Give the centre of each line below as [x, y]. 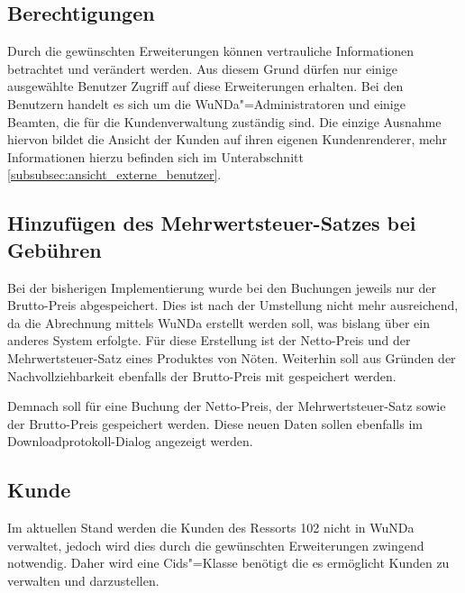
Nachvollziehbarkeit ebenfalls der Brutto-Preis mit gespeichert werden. [202, 375]
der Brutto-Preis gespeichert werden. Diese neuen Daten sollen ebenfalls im [215, 423]
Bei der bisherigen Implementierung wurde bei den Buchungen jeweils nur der [222, 287]
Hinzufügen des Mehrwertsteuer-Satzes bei [212, 223]
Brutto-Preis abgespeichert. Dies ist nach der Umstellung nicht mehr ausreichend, [233, 305]
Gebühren [55, 249]
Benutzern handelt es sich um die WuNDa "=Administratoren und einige [206, 103]
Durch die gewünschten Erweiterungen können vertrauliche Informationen [211, 51]
